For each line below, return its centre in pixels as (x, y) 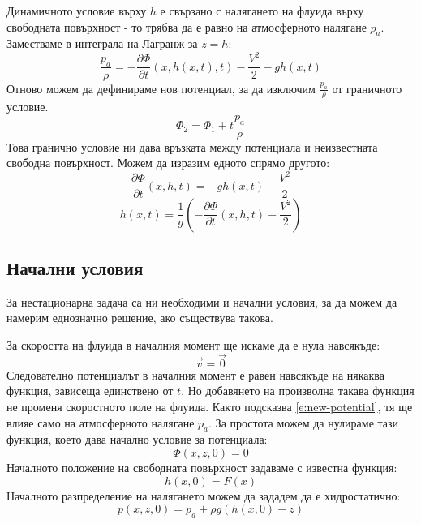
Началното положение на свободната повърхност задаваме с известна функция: (202, 467)
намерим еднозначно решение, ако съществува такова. (140, 318)
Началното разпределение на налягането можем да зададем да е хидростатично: (204, 495)
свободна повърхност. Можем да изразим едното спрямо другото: (168, 163)
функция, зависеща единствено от (90, 391)
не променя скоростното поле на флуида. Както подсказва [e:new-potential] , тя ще (210, 406)
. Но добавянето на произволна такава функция (298, 391)
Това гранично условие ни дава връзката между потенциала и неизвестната (192, 146)
